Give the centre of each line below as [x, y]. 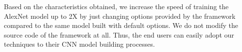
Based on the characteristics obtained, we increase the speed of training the [116, 6]
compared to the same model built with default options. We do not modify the [121, 25]
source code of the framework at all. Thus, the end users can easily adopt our [119, 34]
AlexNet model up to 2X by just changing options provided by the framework [120, 16]
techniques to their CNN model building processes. [79, 44]
